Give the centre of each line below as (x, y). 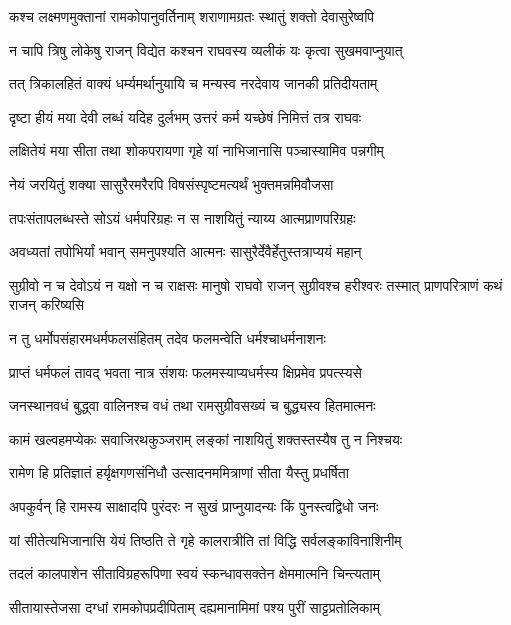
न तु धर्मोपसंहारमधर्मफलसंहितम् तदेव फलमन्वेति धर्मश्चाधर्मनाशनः (167, 337)
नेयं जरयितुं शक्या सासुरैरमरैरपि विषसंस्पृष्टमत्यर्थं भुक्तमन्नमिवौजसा (171, 183)
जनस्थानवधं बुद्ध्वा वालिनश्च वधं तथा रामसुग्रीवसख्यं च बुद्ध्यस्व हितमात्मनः (192, 405)
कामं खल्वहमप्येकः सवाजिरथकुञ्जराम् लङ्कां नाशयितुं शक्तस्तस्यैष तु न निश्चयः (206, 438)
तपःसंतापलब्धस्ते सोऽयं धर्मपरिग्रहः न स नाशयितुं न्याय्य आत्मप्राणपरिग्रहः (182, 217)
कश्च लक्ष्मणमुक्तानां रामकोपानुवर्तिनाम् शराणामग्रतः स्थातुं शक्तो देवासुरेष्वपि (192, 16)
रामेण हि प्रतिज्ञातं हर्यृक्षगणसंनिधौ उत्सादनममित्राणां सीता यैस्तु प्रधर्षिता (179, 472)
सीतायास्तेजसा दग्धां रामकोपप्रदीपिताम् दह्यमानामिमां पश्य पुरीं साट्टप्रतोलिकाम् (194, 606)
